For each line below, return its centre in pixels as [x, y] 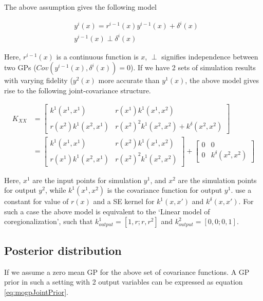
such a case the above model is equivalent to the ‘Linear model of [107, 211]
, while [55, 190]
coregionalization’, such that [49, 221]
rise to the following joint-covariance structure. [78, 90]
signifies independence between [210, 56]
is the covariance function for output [165, 190]
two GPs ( [20, 67]
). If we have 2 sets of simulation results [193, 67]
